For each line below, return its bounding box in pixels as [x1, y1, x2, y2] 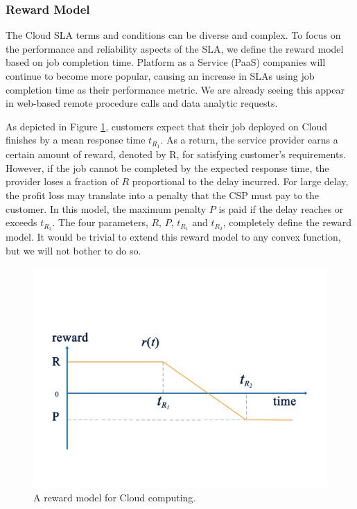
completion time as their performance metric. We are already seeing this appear [6, 82, 345, 96]
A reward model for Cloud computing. [33, 490, 196, 504]
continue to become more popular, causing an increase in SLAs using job [6, 69, 315, 83]
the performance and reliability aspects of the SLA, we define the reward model [6, 41, 344, 55]
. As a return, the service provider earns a [160, 132, 338, 147]
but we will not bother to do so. [6, 243, 141, 257]
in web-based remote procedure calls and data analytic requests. [6, 96, 278, 110]
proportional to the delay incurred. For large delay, [132, 174, 349, 189]
